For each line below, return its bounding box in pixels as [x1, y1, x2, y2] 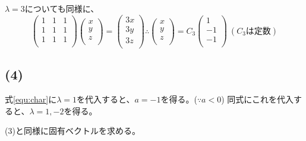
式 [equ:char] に [5, 92, 57, 105]
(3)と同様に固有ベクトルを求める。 [5, 124, 140, 137]
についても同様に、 [24, 2, 99, 14]
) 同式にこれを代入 [221, 92, 294, 105]
